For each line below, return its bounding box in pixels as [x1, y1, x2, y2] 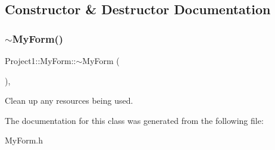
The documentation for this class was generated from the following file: [5, 114, 264, 126]
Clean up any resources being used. [5, 94, 133, 107]
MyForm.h [5, 134, 43, 146]
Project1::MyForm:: [5, 55, 76, 66]
